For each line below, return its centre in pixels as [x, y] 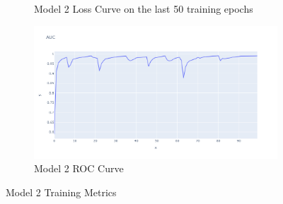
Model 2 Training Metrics [61, 192]
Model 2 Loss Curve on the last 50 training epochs [144, 8]
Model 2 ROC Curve [79, 168]
